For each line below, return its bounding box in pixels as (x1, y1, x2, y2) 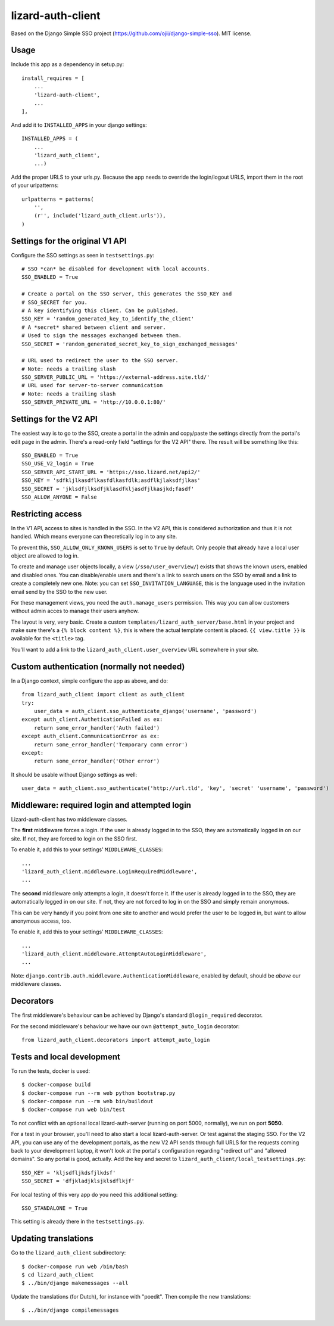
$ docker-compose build (21, 1081, 91, 1088)
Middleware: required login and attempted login (11, 800, 192, 810)
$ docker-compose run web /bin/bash (21, 1263, 129, 1270)
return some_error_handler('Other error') (33, 758, 160, 765)
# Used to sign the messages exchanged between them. (21, 332, 182, 339)
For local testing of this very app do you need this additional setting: (11, 1191, 178, 1198)
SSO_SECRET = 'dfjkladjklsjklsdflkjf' (21, 1178, 135, 1185)
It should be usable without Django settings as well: (11, 771, 138, 778)
